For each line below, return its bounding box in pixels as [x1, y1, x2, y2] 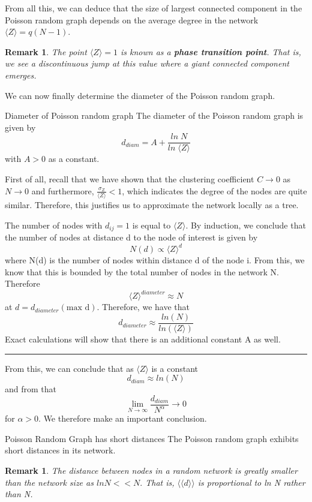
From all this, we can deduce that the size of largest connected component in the [5, 2, 302, 14]
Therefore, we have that [102, 300, 190, 313]
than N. [5, 488, 33, 500]
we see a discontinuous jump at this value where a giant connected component [5, 57, 289, 70]
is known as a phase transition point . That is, [121, 45, 301, 58]
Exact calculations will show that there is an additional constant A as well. [5, 332, 281, 345]
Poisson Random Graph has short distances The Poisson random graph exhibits [5, 432, 299, 444]
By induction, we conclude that [190, 218, 306, 231]
